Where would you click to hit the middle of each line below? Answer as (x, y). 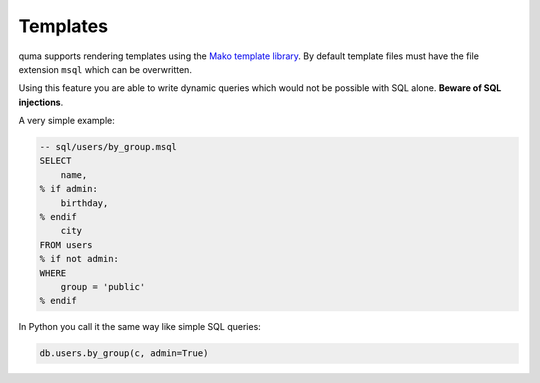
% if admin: (69, 189)
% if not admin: (79, 259)
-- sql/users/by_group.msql (108, 147)
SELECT (55, 161)
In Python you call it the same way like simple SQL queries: (140, 327)
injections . (41, 102)
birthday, (84, 203)
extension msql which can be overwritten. (105, 69)
